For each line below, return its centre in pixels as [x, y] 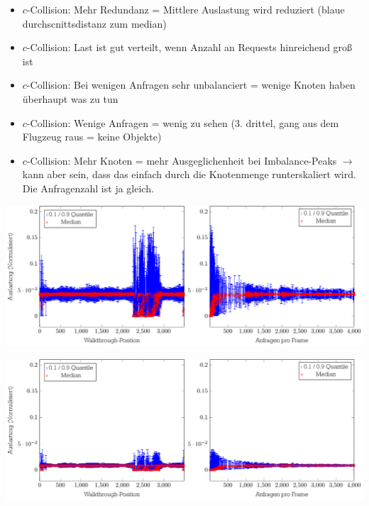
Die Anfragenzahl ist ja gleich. [88, 188]
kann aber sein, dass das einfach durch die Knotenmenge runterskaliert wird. [189, 174]
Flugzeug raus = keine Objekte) [92, 137]
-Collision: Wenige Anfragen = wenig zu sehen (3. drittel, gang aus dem [183, 122]
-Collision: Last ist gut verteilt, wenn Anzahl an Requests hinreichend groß [189, 47]
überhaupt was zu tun [70, 98]
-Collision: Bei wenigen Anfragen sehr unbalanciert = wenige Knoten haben [191, 85]
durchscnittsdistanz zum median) [94, 23]
